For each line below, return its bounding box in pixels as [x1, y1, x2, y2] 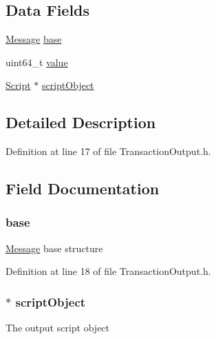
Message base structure [6, 240, 103, 255]
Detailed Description [6, 112, 156, 133]
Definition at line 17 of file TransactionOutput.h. [6, 144, 211, 158]
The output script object [6, 320, 110, 335]
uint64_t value [6, 54, 68, 69]
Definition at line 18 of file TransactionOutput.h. [6, 264, 211, 278]
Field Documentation [6, 178, 160, 199]
